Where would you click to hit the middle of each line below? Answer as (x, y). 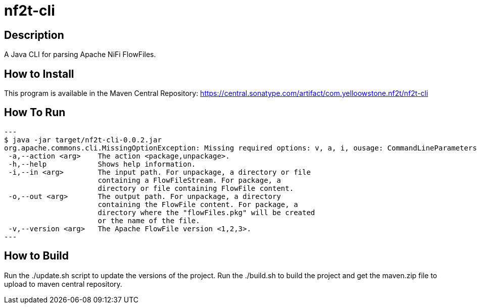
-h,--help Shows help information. (102, 164)
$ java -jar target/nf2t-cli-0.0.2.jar (83, 140)
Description (34, 35)
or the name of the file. (149, 220)
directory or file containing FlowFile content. (196, 188)
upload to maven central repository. (63, 284)
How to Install (39, 74)
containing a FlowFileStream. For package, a (189, 180)
